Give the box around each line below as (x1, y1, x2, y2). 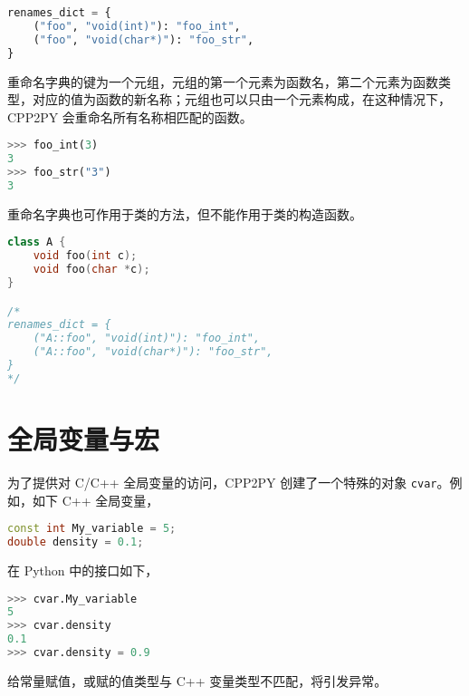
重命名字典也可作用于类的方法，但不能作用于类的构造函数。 (7, 204, 362, 223)
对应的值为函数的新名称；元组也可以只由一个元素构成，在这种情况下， (32, 90, 451, 109)
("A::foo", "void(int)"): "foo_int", (33, 332, 261, 345)
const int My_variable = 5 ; (7, 522, 177, 536)
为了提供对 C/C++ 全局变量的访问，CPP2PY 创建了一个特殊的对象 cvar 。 (7, 472, 450, 491)
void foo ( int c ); (33, 249, 138, 263)
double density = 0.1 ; (7, 536, 144, 549)
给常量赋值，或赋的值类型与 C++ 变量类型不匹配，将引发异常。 (7, 671, 388, 690)
